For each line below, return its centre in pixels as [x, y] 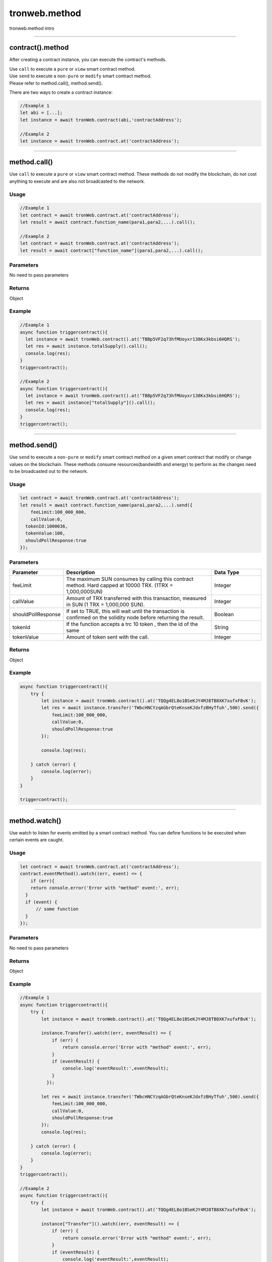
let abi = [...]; [41, 113]
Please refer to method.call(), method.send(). [56, 83]
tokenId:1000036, [47, 527]
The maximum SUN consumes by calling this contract [130, 579]
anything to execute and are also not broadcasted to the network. [77, 181]
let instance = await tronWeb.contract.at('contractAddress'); [100, 141]
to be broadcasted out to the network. [49, 471]
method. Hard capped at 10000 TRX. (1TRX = [120, 585]
